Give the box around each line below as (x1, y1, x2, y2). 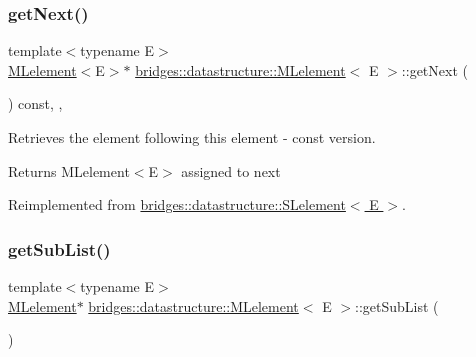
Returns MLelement (8, 160, 130, 181)
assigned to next (181, 160, 281, 181)
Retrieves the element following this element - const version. (8, 127, 376, 147)
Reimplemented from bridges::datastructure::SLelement (8, 194, 346, 215)
